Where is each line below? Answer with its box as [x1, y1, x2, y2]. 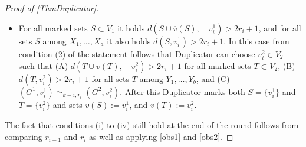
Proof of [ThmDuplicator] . [5, 2, 99, 14]
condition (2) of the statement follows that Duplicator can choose [18, 47, 255, 60]
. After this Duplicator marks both [120, 85, 245, 97]
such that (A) [18, 59, 68, 71]
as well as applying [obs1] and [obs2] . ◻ [89, 130, 233, 142]
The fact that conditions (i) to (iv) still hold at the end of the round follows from [5, 118, 299, 130]
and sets [52, 98, 83, 110]
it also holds [107, 34, 151, 47]
